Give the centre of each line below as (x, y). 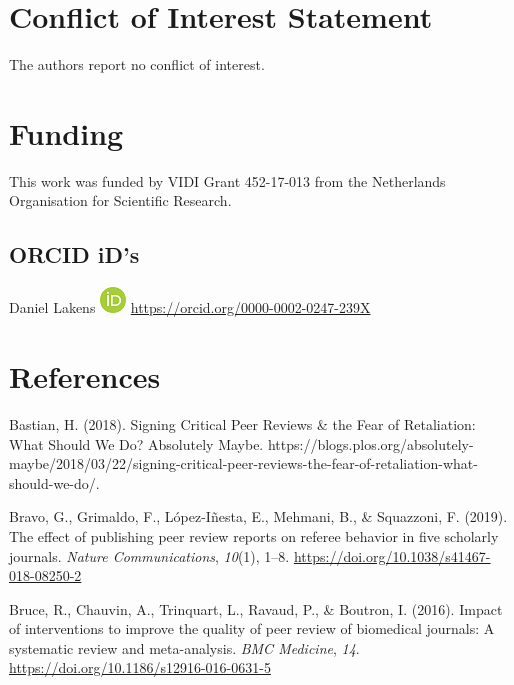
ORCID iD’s (74, 254)
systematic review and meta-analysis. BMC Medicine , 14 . (184, 647)
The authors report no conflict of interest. (137, 64)
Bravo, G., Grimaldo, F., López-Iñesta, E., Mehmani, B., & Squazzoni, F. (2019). (258, 516)
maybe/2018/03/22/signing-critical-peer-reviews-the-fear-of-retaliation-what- (243, 463)
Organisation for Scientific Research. (120, 200)
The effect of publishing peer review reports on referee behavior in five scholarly (254, 535)
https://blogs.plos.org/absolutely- (370, 443)
